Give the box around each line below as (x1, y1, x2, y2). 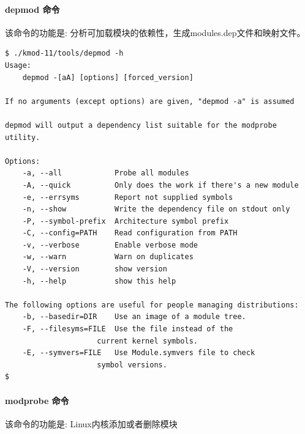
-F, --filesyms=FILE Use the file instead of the (22, 325, 233, 334)
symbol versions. (97, 360, 167, 369)
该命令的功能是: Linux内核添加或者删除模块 (5, 417, 178, 430)
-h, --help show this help (22, 276, 176, 285)
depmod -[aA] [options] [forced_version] (22, 73, 194, 82)
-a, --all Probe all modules (22, 169, 189, 178)
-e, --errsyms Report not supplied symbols (22, 193, 233, 202)
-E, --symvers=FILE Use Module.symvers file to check (22, 348, 255, 358)
